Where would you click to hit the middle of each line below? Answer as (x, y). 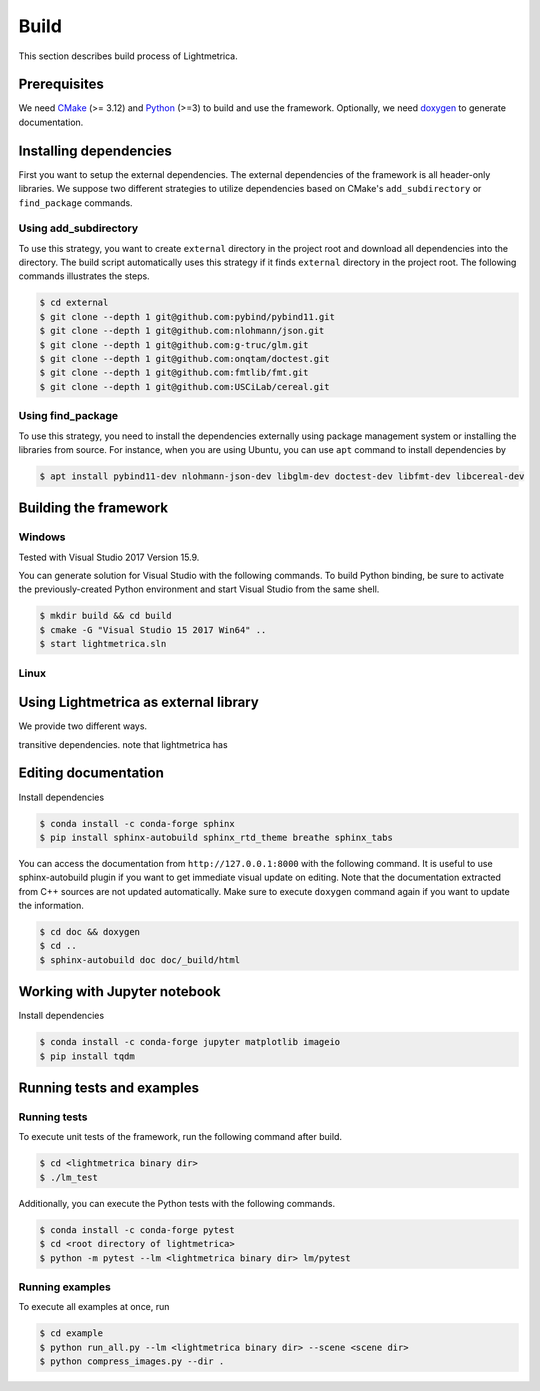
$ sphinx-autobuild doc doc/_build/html (139, 959)
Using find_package (68, 416)
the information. (51, 906)
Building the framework (93, 508)
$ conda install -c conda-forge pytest (137, 1229)
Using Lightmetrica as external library (138, 702)
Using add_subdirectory (78, 228)
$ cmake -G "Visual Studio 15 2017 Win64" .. (153, 629)
